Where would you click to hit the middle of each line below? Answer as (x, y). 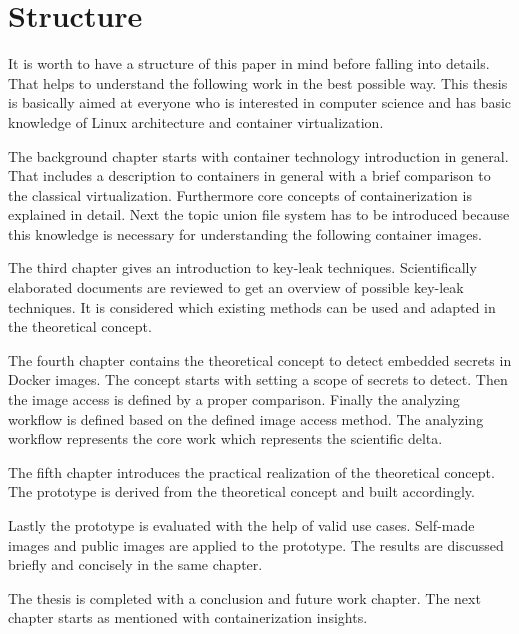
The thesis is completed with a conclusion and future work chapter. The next (244, 597)
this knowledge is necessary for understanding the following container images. (245, 233)
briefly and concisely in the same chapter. (135, 564)
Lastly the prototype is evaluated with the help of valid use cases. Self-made (241, 525)
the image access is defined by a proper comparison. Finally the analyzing (234, 399)
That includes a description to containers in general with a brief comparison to (249, 175)
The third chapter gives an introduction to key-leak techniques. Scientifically (242, 267)
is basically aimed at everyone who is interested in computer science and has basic (260, 102)
